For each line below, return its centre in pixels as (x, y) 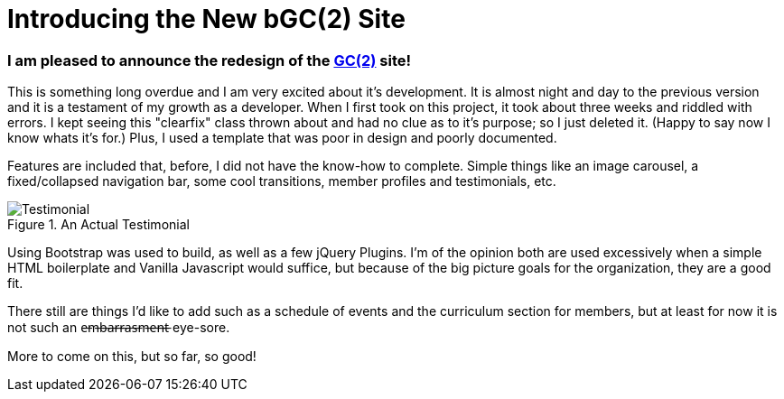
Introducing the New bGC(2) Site (206, 19)
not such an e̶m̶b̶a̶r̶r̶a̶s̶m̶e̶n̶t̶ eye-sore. (119, 328)
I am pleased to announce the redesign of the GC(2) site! (210, 60)
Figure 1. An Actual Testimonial (98, 225)
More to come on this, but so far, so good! (132, 357)
